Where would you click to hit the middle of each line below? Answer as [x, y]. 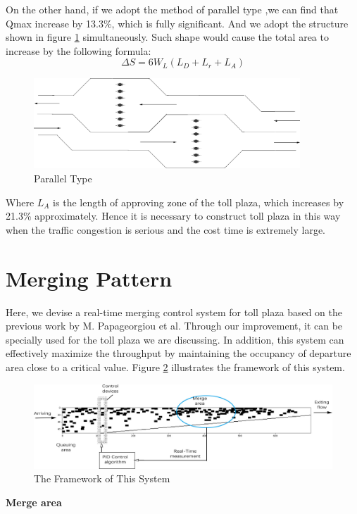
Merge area [34, 502]
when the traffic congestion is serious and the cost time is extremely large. [165, 229]
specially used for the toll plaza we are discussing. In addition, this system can [175, 339]
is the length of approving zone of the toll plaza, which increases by [199, 202]
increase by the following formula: [79, 50]
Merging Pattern [89, 278]
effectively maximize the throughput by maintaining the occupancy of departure [178, 353]
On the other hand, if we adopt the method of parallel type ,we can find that [172, 9]
